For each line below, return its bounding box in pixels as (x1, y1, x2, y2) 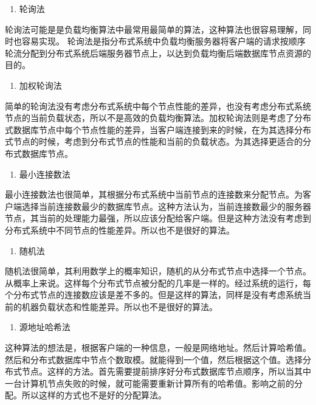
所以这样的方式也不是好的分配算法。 (21, 389, 167, 401)
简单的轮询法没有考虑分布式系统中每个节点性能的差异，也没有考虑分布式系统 (5, 99, 311, 112)
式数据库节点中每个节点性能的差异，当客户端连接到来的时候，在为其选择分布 (5, 123, 311, 136)
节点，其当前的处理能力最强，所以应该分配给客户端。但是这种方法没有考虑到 (5, 212, 311, 224)
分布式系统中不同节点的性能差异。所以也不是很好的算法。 (5, 223, 235, 236)
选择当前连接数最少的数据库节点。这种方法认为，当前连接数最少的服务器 (21, 199, 311, 212)
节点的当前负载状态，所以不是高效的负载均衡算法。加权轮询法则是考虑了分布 (5, 111, 311, 124)
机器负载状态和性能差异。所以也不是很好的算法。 (21, 300, 218, 313)
